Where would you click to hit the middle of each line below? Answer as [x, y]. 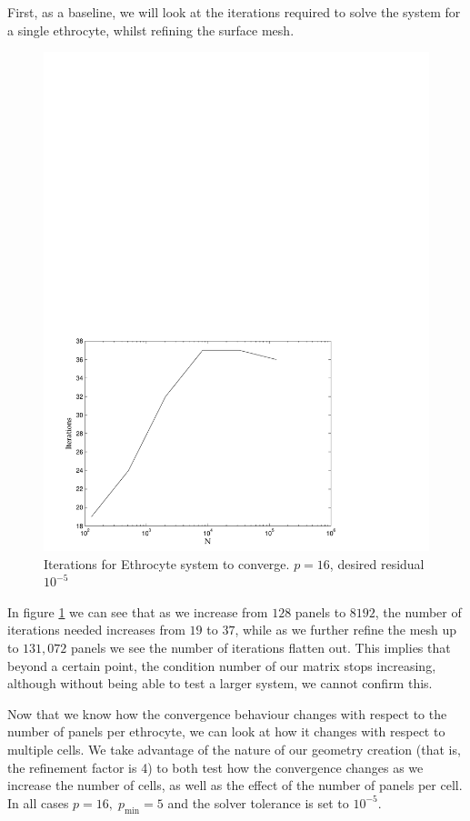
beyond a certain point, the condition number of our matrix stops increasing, [222, 665]
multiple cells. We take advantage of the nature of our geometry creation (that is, [234, 750]
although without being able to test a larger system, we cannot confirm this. [220, 683]
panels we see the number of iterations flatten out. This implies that [261, 648]
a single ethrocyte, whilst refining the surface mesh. [151, 30]
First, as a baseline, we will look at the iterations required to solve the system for [234, 12]
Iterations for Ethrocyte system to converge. [167, 563]
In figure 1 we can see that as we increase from [138, 611]
